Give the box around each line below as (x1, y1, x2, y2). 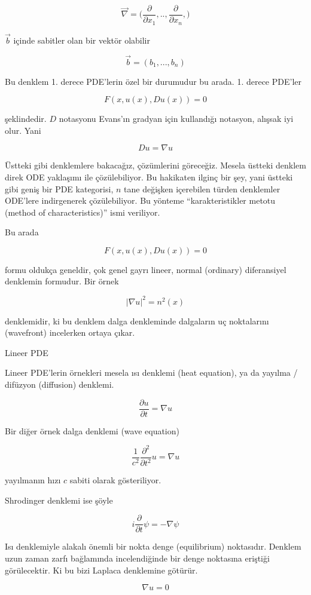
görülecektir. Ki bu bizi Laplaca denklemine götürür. (5, 563, 198, 576)
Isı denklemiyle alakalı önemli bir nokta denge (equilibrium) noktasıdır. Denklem (5, 540, 301, 553)
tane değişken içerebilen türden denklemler (124, 182, 280, 195)
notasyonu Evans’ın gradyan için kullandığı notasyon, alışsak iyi (59, 112, 294, 125)
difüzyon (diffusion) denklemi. (5, 378, 114, 390)
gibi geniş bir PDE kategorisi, (5, 182, 114, 195)
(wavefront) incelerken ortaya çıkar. (5, 326, 135, 339)
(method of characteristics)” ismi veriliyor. (5, 206, 160, 218)
